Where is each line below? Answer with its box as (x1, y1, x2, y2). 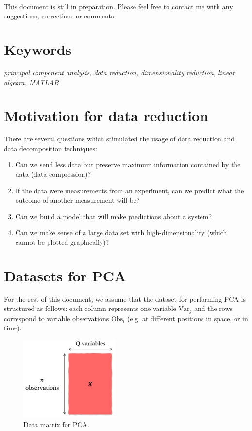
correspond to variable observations (4, 313, 109, 323)
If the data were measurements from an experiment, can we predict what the (15, 185, 244, 195)
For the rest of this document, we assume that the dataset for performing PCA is (4, 293, 246, 304)
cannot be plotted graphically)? (15, 237, 109, 247)
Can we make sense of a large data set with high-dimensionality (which (15, 227, 227, 238)
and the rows (194, 303, 233, 313)
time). (4, 323, 22, 333)
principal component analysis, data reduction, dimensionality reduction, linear (4, 67, 235, 77)
